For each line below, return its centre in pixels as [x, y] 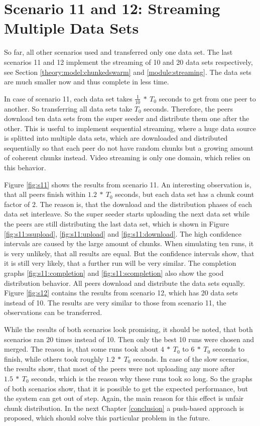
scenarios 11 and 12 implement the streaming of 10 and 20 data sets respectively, [128, 62]
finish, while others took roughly [54, 358]
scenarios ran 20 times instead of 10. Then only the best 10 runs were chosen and [129, 339]
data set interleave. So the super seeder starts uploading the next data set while [127, 214]
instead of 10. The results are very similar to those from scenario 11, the [115, 302]
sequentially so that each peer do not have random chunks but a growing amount [129, 147]
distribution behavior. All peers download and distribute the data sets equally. [125, 283]
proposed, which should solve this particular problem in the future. [107, 418]
